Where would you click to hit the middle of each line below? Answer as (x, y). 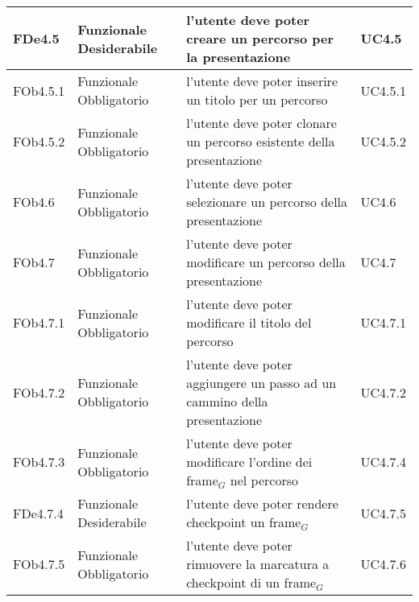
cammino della (227, 401)
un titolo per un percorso (257, 99)
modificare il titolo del (249, 322)
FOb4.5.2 (39, 141)
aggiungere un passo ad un (261, 383)
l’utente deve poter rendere (262, 503)
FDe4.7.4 (38, 513)
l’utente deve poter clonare (261, 123)
